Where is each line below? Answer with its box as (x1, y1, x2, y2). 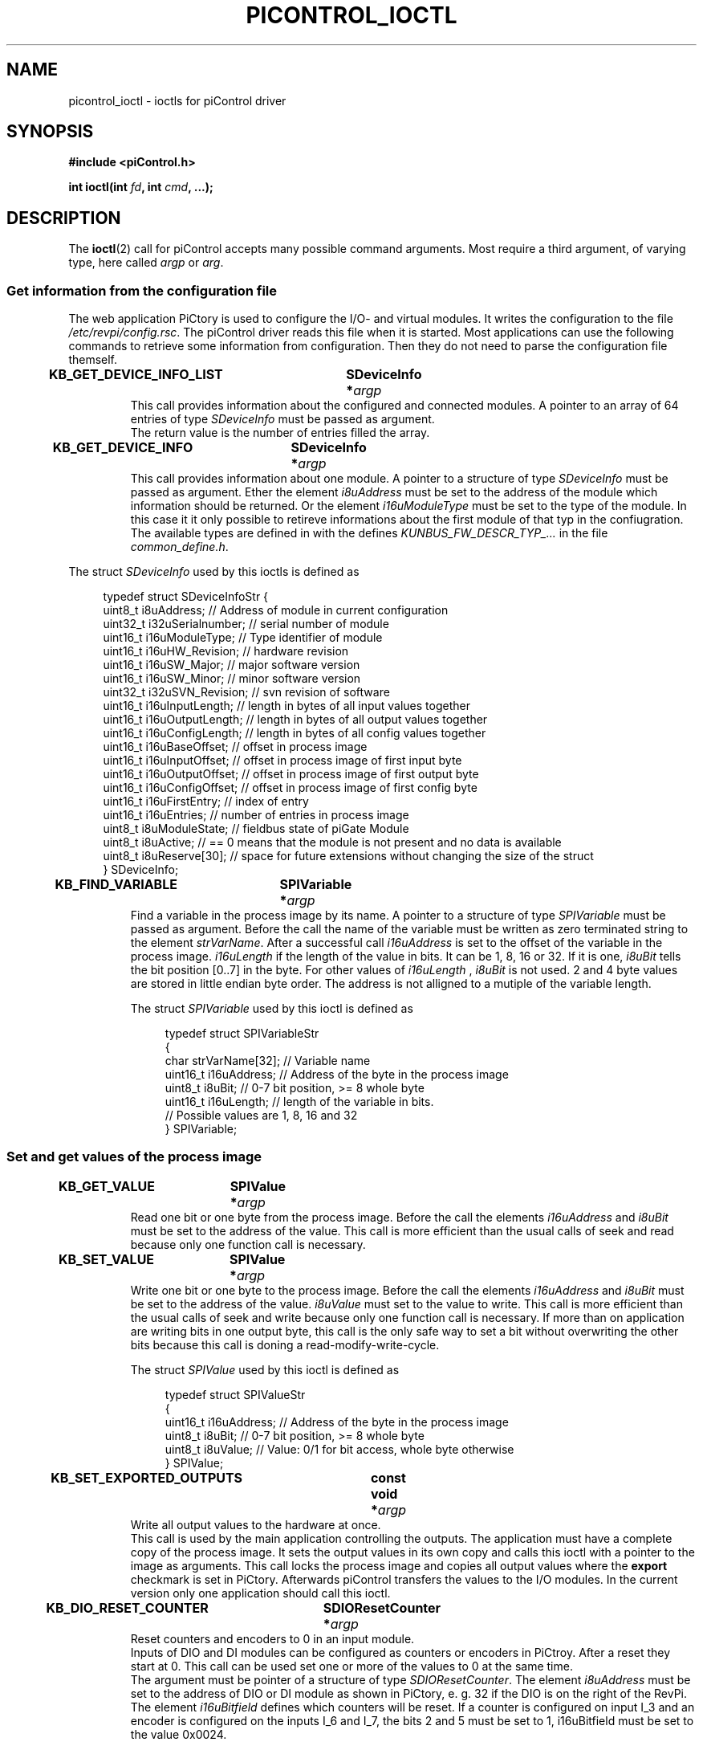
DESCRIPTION (6, 207, 121, 228)
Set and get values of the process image (6, 1148, 262, 1165)
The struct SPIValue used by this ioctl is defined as (130, 1362, 400, 1377)
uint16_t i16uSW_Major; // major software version (103, 658, 360, 672)
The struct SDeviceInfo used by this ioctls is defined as (68, 565, 360, 579)
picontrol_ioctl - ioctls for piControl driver (68, 93, 286, 108)
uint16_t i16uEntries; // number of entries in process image (103, 808, 409, 822)
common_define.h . (130, 540, 229, 554)
